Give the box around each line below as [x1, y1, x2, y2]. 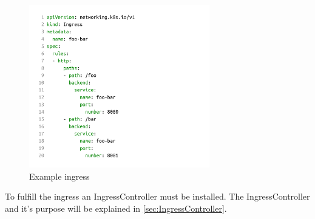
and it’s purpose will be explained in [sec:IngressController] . [5, 201, 227, 214]
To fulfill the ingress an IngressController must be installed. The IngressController [5, 190, 310, 203]
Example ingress [29, 169, 90, 182]
